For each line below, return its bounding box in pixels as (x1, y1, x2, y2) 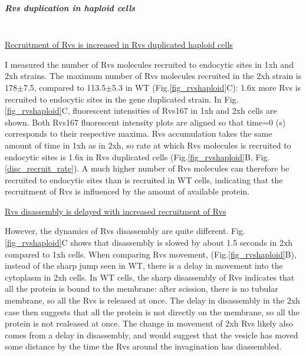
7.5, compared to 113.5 (23, 81, 106, 93)
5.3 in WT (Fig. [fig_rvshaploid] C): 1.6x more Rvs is (112, 81, 301, 93)
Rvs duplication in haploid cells (5, 1, 136, 14)
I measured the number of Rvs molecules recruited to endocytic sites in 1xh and (5, 58, 294, 70)
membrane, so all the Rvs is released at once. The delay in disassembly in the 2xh (5, 294, 300, 306)
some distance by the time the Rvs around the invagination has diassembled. (5, 340, 282, 352)
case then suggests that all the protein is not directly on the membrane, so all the (5, 305, 300, 318)
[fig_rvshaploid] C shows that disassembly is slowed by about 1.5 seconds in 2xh (5, 236, 293, 249)
